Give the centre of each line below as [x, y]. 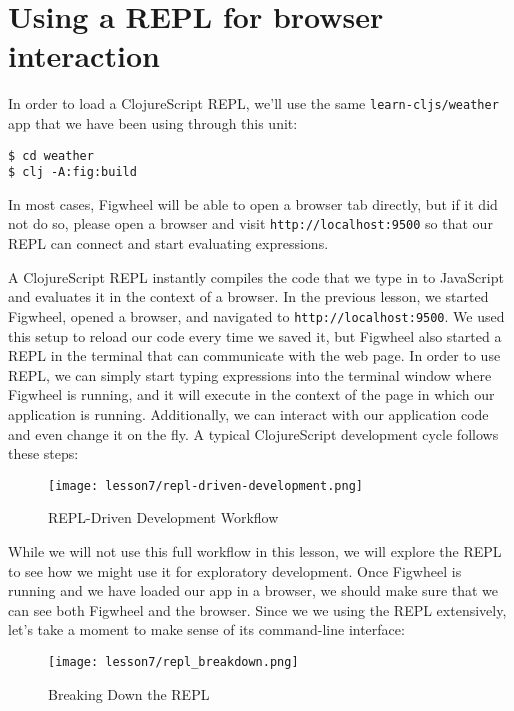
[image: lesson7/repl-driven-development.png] [205, 485]
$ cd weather [51, 155]
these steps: [43, 453]
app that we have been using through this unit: [153, 122]
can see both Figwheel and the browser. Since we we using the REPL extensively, [257, 609]
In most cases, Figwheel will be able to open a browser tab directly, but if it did [253, 203]
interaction [84, 55]
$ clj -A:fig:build [72, 172]
